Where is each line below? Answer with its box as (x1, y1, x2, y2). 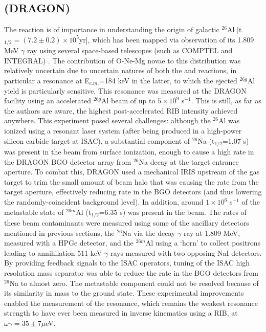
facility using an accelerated (4, 95, 92, 106)
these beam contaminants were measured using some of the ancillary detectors (4, 217, 249, 228)
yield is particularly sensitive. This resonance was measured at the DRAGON (4, 85, 247, 96)
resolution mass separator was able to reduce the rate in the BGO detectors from (4, 268, 258, 278)
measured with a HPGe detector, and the (4, 237, 134, 248)
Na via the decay (122, 227, 175, 238)
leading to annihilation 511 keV (4, 247, 102, 258)
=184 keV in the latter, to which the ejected (99, 75, 237, 86)
